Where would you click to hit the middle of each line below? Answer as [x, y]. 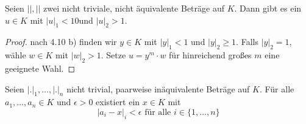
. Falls [247, 42]
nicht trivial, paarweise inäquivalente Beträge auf [158, 88]
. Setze [113, 55]
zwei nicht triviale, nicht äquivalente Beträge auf [134, 8]
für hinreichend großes [210, 55]
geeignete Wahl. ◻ [40, 68]
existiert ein [118, 102]
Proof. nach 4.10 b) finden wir [61, 42]
